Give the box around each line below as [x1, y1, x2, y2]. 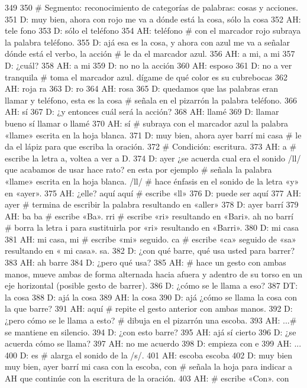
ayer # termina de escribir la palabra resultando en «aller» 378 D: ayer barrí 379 [5, 198, 299, 211]
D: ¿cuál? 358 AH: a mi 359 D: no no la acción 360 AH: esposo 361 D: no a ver [5, 59, 292, 71]
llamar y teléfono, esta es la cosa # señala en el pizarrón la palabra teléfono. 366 [5, 93, 297, 106]
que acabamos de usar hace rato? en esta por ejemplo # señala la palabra [5, 163, 272, 176]
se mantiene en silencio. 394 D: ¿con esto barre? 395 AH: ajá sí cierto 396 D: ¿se [5, 325, 296, 338]
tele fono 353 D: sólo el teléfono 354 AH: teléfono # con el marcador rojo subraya [5, 24, 301, 37]
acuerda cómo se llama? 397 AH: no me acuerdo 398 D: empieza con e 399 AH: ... [5, 337, 302, 350]
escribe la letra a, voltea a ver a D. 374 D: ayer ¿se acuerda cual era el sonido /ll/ [5, 151, 301, 164]
